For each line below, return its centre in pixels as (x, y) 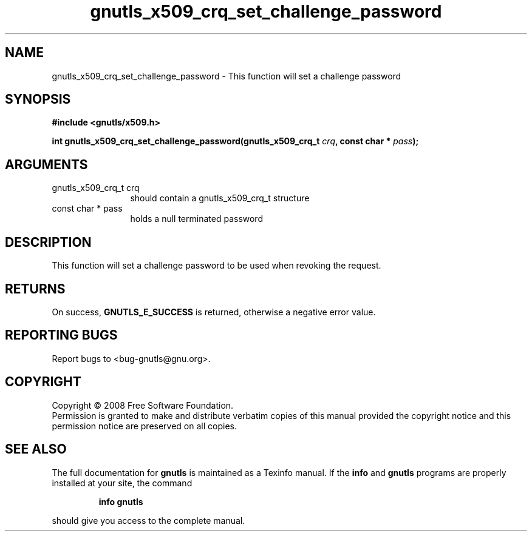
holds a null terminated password (196, 219)
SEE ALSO (36, 449)
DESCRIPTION (48, 242)
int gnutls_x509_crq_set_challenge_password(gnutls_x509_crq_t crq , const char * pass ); (235, 141)
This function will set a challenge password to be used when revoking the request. (217, 266)
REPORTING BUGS (61, 335)
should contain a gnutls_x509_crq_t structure (220, 198)
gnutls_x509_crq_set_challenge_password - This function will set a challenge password (227, 76)
